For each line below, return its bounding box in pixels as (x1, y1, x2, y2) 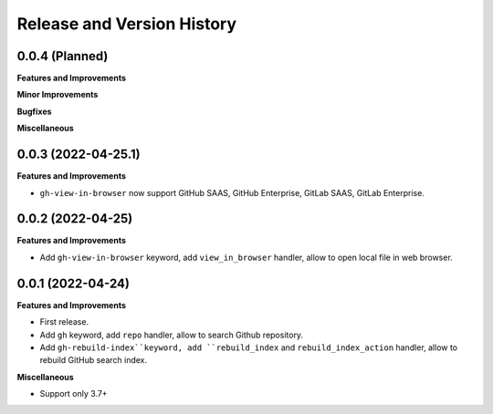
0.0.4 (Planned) (16, 48, 109, 64)
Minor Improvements (16, 89, 99, 100)
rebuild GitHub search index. (39, 355, 148, 366)
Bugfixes (16, 106, 52, 117)
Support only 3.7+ (39, 388, 109, 399)
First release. (39, 316, 89, 327)
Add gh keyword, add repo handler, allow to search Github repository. (39, 329, 304, 340)
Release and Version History (16, 14, 237, 34)
